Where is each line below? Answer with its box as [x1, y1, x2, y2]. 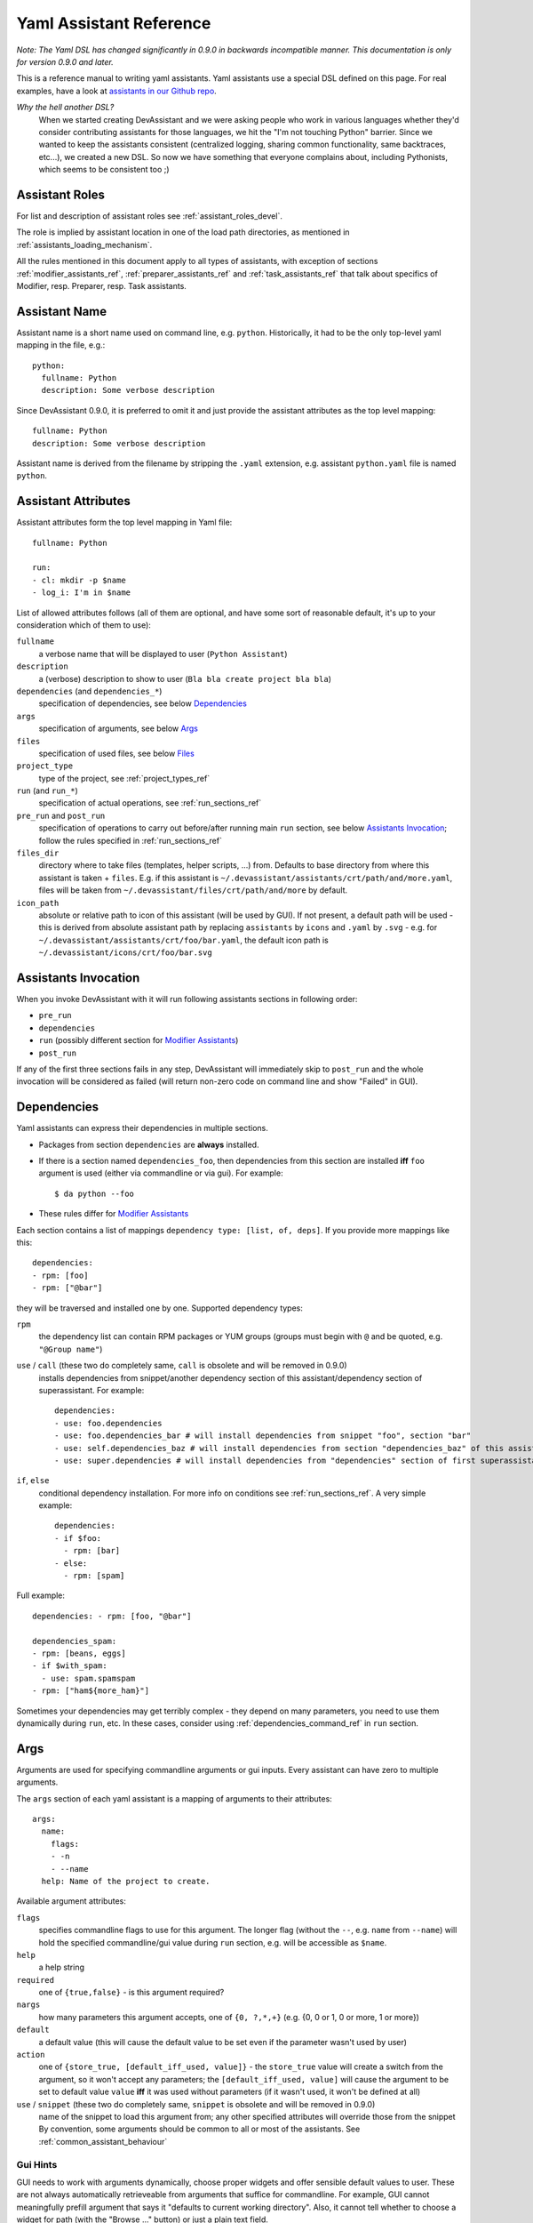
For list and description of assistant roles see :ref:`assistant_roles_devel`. [16, 210, 283, 221]
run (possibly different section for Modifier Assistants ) [38, 1035, 239, 1046]
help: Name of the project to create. [41, 1876, 211, 1886]
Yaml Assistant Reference [16, 13, 211, 33]
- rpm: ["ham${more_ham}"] [32, 1686, 150, 1696]
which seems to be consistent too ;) [38, 165, 170, 175]
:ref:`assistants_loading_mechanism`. [16, 239, 153, 250]
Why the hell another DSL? [16, 102, 115, 113]
